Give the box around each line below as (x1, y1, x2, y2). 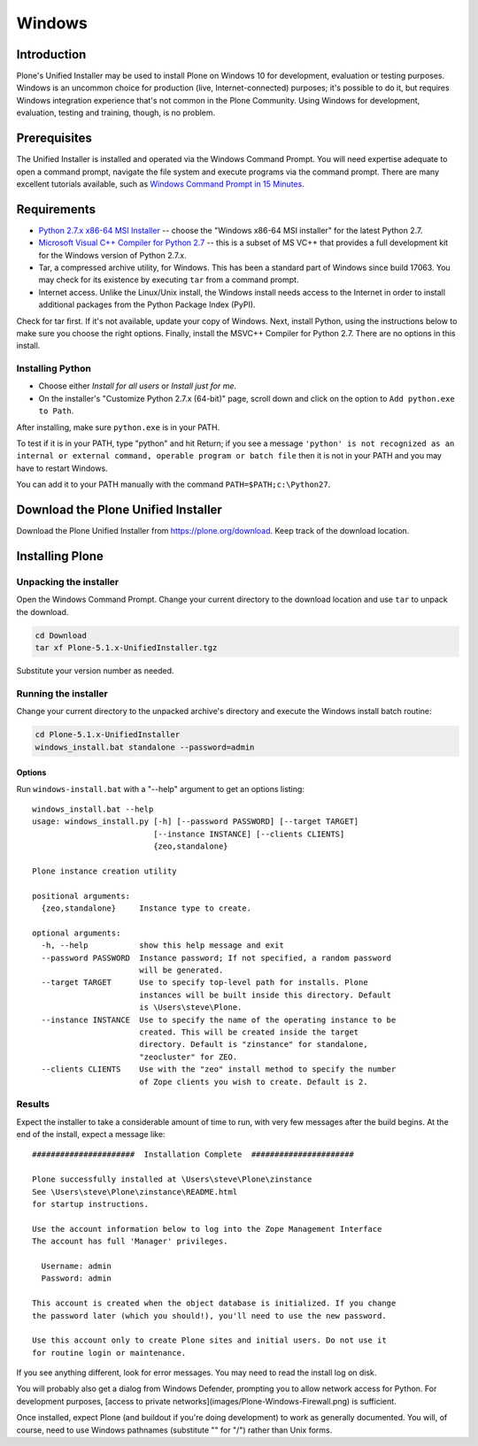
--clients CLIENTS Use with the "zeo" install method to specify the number (41, 1065, 397, 1074)
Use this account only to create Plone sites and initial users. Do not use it (32, 1335, 387, 1345)
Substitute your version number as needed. (16, 665, 174, 676)
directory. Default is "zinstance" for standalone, (138, 1040, 368, 1050)
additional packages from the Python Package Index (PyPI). (38, 299, 256, 310)
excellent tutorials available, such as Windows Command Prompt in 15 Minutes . (16, 178, 305, 189)
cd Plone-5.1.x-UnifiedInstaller (35, 730, 181, 740)
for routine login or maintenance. (32, 1348, 187, 1358)
